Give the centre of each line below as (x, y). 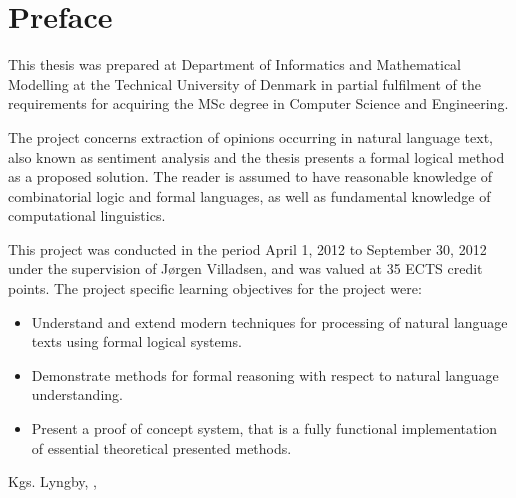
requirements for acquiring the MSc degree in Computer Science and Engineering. (258, 103)
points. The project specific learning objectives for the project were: (215, 288)
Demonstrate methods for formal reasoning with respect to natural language (265, 374)
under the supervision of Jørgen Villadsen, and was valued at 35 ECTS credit (245, 268)
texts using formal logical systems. (136, 341)
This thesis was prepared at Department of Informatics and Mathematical (234, 64)
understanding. (77, 394)
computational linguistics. (87, 215)
